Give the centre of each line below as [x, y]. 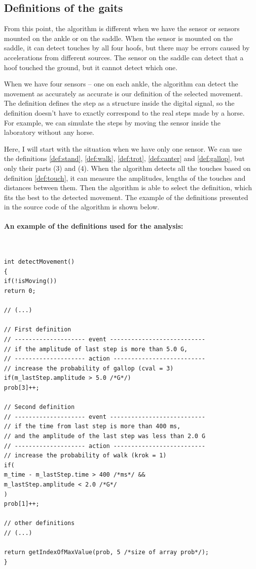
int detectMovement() [39, 262]
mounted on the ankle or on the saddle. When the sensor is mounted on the [118, 38]
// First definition [38, 330]
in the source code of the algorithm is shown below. [82, 207]
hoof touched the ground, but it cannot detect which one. [91, 67]
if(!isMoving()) [31, 281]
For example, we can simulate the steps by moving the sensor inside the [112, 122]
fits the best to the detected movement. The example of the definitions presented [126, 197]
